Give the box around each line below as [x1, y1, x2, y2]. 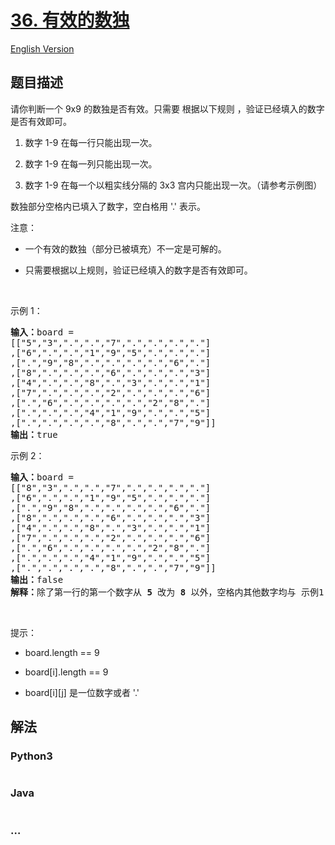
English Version [10, 42, 75, 55]
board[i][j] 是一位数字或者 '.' [24, 686, 140, 698]
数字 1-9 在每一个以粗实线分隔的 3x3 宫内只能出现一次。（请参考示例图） [24, 179, 323, 191]
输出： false [10, 574, 64, 585]
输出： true [10, 429, 58, 440]
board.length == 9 [24, 646, 100, 658]
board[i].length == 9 [24, 666, 109, 678]
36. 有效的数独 [10, 9, 130, 32]
